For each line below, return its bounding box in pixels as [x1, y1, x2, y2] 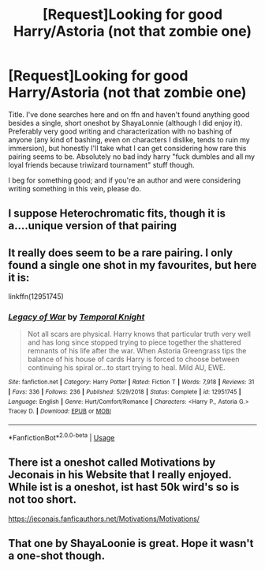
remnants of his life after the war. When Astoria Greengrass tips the [27, 346, 247, 356]
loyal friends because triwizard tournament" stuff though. [8, 160, 195, 169]
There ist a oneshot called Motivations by [8, 456, 216, 470]
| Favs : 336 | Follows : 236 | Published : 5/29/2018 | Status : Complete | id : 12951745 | [8, 388, 242, 396]
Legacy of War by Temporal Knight [8, 311, 145, 323]
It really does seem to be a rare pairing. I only [8, 246, 233, 259]
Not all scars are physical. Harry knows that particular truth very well [27, 330, 251, 339]
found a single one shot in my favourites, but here [8, 259, 257, 272]
